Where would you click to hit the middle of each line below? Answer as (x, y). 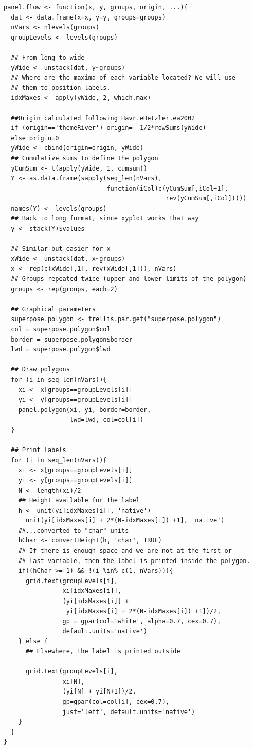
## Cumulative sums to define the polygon (85, 158)
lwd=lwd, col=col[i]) (107, 420)
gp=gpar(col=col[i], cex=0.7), (116, 701)
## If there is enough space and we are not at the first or (125, 551)
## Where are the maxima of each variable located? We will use (123, 78)
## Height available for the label (79, 501)
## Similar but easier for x (61, 249)
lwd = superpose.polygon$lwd (61, 350)
